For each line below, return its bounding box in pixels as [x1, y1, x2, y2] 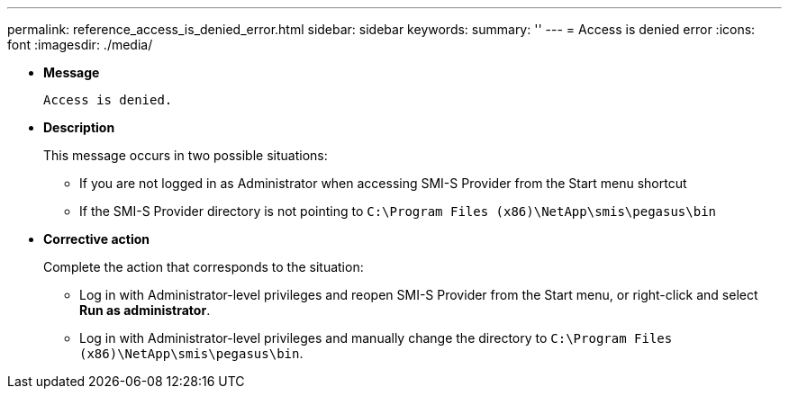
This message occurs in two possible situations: [43, 148, 328, 163]
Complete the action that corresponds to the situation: [43, 259, 364, 274]
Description [43, 120, 115, 135]
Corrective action [43, 231, 150, 247]
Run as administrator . [79, 302, 211, 318]
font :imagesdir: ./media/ [7, 37, 153, 52]
